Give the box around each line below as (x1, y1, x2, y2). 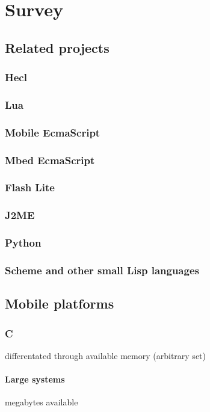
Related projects (5, 38, 110, 57)
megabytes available (5, 396, 78, 408)
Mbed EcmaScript (5, 152, 95, 167)
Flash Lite (5, 180, 55, 195)
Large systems (5, 373, 65, 386)
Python (5, 235, 42, 250)
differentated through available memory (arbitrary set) (5, 349, 206, 361)
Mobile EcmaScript (5, 125, 100, 140)
